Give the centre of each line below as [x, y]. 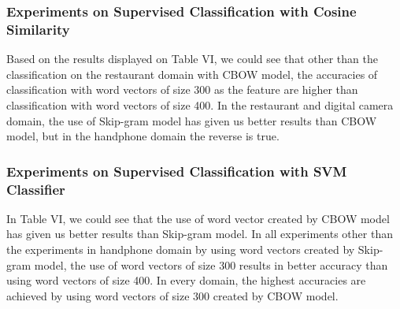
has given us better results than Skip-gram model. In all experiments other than [200, 234]
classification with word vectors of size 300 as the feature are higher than [182, 89]
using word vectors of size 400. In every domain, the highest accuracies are [186, 280]
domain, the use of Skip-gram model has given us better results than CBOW [192, 120]
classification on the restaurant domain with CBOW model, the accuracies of [192, 74]
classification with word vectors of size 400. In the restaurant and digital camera [200, 104]
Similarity [38, 29]
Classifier [36, 189]
